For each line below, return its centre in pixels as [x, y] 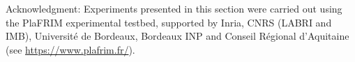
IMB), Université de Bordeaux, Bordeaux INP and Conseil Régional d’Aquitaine [177, 36]
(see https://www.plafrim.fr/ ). [70, 49]
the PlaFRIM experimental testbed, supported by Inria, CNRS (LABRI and [169, 22]
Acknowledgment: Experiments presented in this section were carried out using [174, 8]
